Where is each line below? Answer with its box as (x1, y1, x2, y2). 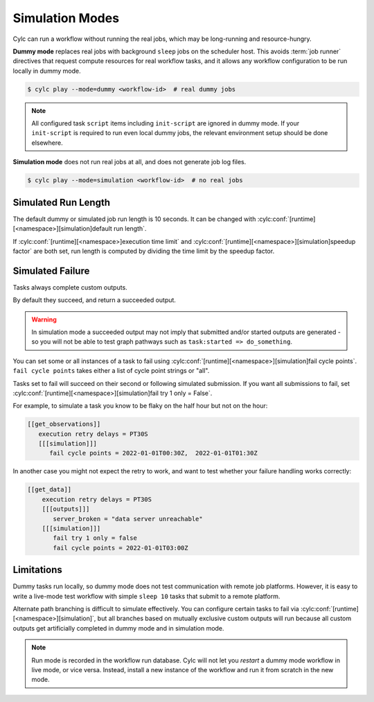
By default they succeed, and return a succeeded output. (12, 296, 177, 304)
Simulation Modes (12, 10, 120, 26)
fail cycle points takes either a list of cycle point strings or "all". (12, 367, 210, 375)
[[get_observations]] (27, 420, 101, 428)
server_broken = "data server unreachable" (53, 515, 204, 523)
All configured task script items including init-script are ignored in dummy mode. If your (31, 119, 300, 128)
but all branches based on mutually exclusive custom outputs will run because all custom (97, 614, 352, 623)
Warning (31, 315, 57, 324)
